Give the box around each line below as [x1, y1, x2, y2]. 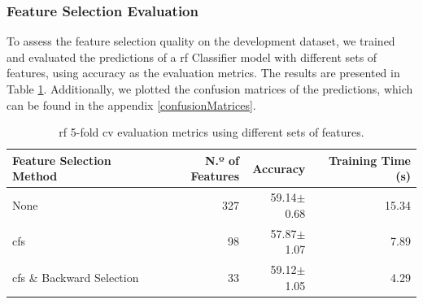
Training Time [328, 151, 411, 168]
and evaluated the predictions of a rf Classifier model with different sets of [7, 48, 377, 65]
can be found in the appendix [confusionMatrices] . [7, 96, 256, 113]
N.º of [204, 151, 240, 168]
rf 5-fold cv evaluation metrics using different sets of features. [59, 124, 364, 141]
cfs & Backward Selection [12, 268, 139, 285]
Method [12, 167, 58, 185]
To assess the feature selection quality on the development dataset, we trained [7, 33, 395, 50]
